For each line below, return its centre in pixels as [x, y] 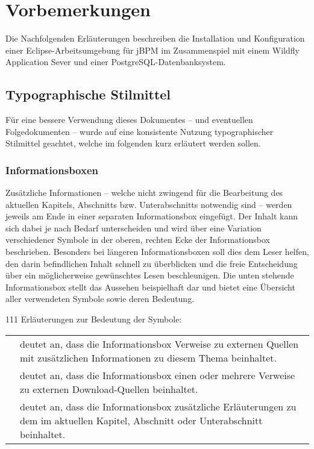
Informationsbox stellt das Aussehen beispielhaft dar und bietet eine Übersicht [150, 287]
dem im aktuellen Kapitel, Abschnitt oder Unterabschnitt [141, 420]
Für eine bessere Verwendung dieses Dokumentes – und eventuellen [129, 120]
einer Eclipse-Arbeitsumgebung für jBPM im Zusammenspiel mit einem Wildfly [152, 50]
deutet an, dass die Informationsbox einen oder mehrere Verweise [158, 375]
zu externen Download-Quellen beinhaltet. [109, 389]
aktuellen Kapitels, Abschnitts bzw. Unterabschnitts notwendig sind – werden [149, 204]
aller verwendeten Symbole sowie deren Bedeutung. [100, 299]
